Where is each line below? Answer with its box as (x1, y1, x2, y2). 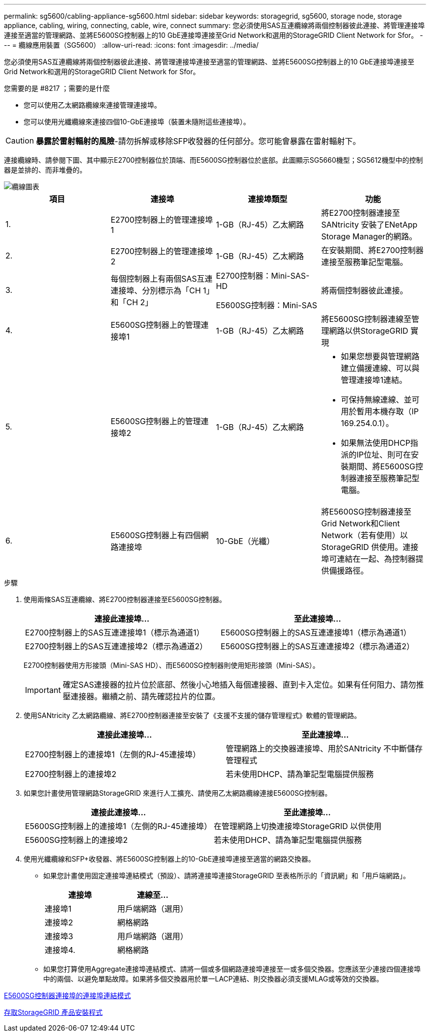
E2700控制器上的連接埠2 (25, 769, 117, 779)
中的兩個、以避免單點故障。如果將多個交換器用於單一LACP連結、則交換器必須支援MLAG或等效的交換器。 (43, 975, 383, 983)
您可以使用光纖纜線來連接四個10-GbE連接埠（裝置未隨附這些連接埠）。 (24, 117, 250, 126)
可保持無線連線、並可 (341, 395, 420, 404)
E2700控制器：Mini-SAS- (216, 271, 310, 281)
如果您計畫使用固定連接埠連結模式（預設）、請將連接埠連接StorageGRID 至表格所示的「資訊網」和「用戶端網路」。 (43, 871, 410, 880)
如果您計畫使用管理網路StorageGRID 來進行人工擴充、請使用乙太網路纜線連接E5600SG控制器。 (24, 789, 332, 797)
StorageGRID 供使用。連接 (321, 542, 419, 552)
